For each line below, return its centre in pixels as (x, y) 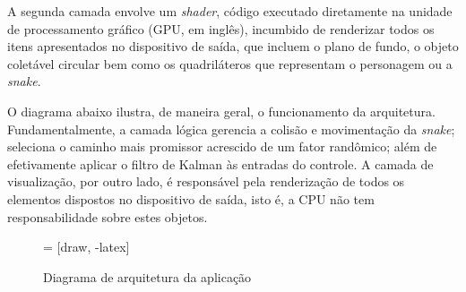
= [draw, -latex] (86, 247)
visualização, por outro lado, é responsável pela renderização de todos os (206, 181)
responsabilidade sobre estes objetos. (108, 216)
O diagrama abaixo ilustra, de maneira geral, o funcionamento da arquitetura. (221, 111)
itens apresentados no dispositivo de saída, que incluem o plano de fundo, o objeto (233, 46)
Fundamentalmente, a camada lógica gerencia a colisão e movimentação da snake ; (231, 129)
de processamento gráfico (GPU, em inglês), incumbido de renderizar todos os (221, 28)
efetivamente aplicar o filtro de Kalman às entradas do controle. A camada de (220, 163)
